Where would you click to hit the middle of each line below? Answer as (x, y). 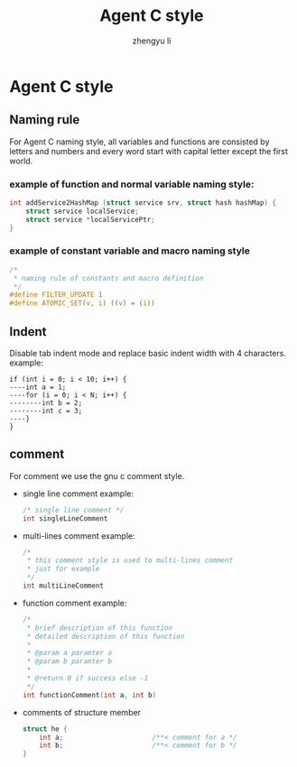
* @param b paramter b (70, 661)
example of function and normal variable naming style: (132, 184)
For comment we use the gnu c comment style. (97, 476)
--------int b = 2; (46, 403)
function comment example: (74, 603)
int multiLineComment (63, 586)
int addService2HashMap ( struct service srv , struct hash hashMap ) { (143, 203)
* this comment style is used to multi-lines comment (130, 560)
